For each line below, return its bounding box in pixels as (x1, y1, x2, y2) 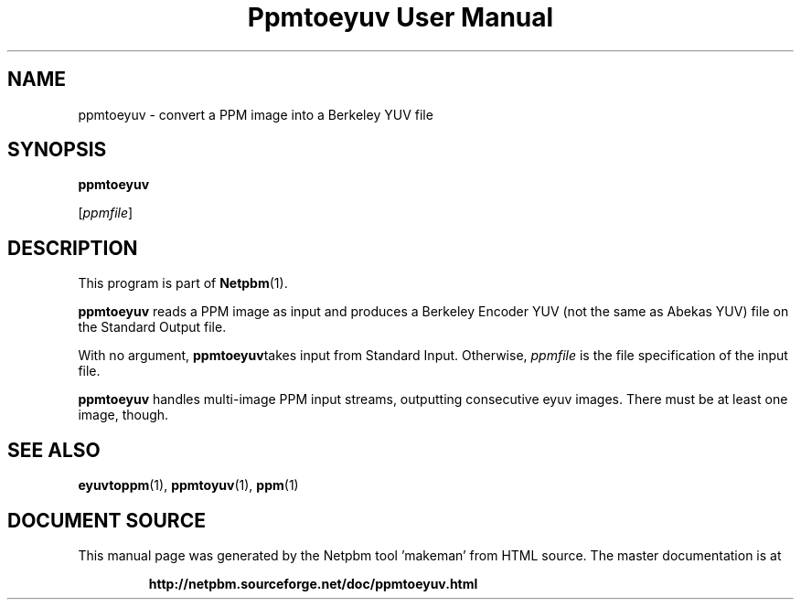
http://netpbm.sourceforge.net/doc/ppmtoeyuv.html (148, 575, 478, 591)
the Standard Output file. (78, 319, 227, 335)
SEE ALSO (7, 438, 101, 462)
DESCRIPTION (7, 236, 138, 260)
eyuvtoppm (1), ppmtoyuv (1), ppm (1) (78, 477, 299, 494)
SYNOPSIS (7, 138, 107, 162)
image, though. (78, 407, 169, 423)
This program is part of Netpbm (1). (78, 275, 288, 292)
